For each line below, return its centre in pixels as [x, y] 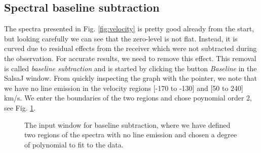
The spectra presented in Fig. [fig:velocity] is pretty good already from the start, [129, 29]
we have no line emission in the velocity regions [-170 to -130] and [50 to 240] [124, 88]
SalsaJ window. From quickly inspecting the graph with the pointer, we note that [130, 78]
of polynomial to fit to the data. [74, 144]
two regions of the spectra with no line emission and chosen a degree [131, 135]
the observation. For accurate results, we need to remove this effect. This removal [130, 58]
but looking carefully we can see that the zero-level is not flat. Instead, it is [121, 38]
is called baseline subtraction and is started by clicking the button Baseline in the [130, 68]
